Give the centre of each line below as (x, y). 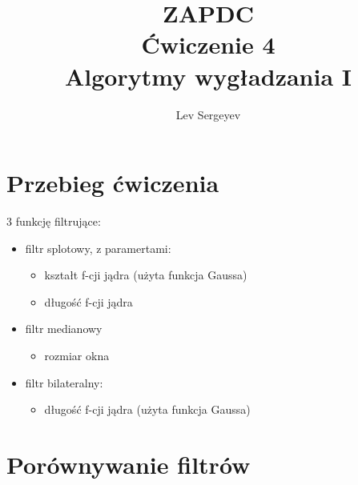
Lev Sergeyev (208, 114)
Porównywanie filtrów (129, 464)
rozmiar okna (77, 355)
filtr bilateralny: (64, 382)
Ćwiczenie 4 (208, 44)
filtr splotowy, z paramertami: (98, 248)
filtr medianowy (64, 329)
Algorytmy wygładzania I (208, 76)
